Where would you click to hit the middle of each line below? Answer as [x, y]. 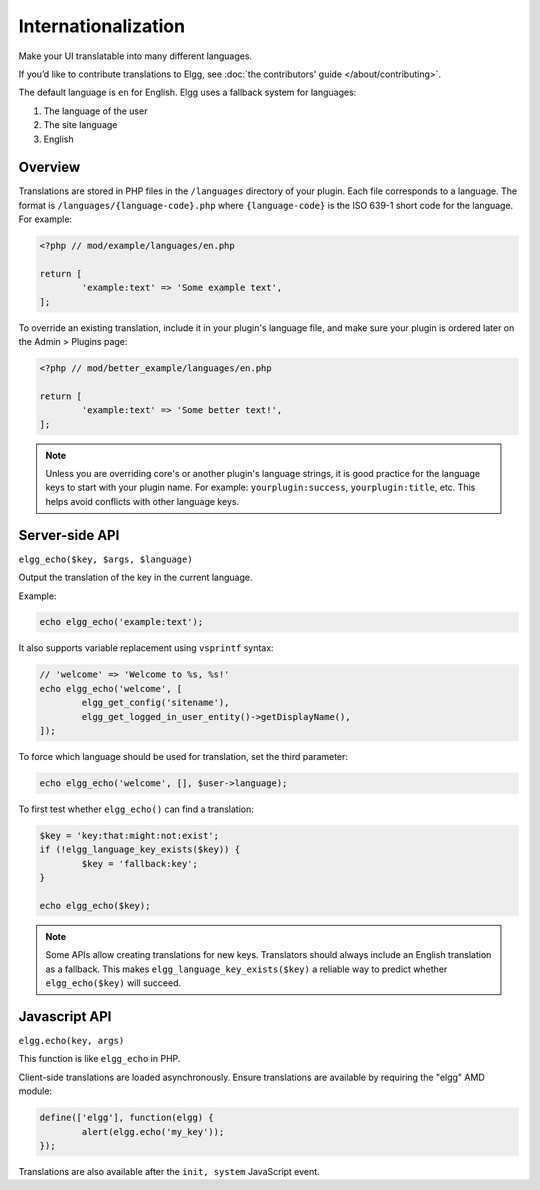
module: [35, 1091]
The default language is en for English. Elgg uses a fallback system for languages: [187, 92]
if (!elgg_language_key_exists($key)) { [139, 849]
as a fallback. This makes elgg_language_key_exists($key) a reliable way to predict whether [246, 969]
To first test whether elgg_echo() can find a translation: [136, 809]
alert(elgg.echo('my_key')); [153, 1131]
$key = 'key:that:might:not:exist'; [129, 835]
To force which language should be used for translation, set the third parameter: [183, 756]
